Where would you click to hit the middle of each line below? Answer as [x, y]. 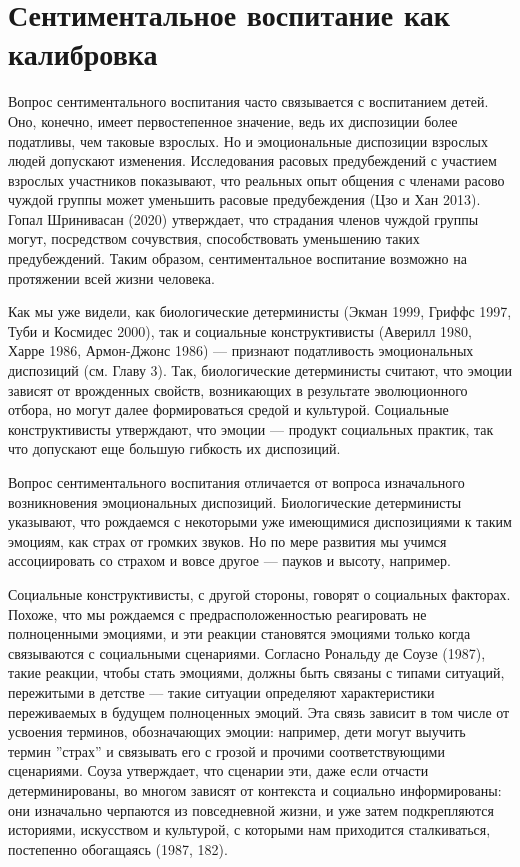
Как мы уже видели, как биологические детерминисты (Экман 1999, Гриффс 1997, [260, 311]
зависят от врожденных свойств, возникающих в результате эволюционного [238, 389]
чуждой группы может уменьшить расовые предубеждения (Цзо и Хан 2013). [244, 199]
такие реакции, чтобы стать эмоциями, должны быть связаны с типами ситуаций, [256, 672]
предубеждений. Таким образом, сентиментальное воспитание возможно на [237, 258]
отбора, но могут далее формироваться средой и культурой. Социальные [228, 409]
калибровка [83, 53]
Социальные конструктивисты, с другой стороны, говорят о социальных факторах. [259, 593]
